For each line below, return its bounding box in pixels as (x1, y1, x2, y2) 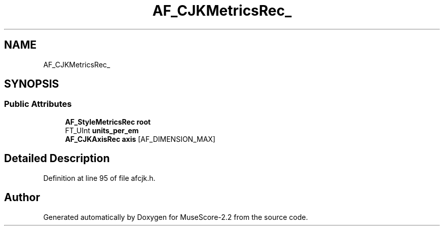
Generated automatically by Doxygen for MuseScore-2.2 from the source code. (43, 212, 308, 221)
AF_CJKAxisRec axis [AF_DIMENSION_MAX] (65, 134, 215, 143)
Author (4, 191, 40, 204)
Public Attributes (4, 99, 72, 109)
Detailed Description (4, 152, 110, 165)
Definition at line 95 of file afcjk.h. (43, 173, 156, 182)
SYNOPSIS (4, 78, 59, 91)
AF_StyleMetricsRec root (65, 117, 151, 126)
